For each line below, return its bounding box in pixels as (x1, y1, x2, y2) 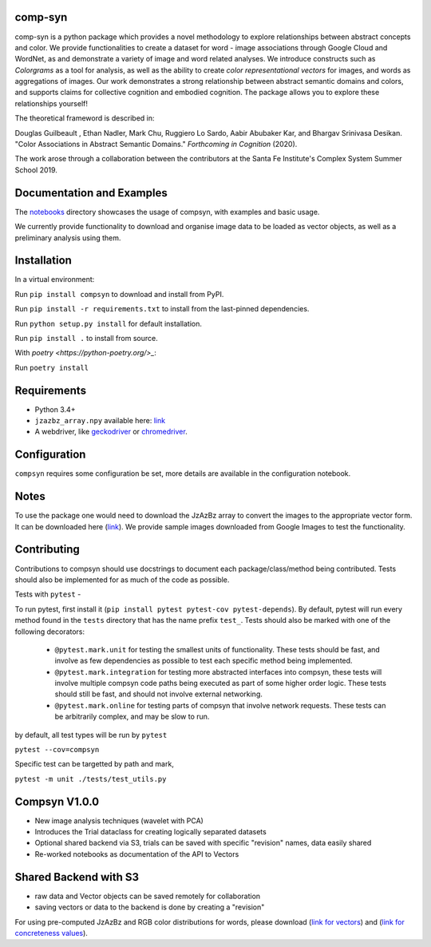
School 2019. (14, 164, 57, 175)
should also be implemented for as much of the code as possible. (14, 575, 230, 584)
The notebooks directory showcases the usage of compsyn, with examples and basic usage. (14, 207, 320, 216)
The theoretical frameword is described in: (14, 113, 155, 123)
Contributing (14, 543, 80, 557)
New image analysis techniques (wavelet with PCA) (34, 815, 204, 826)
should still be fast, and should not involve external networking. (54, 689, 263, 699)
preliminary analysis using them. (14, 232, 121, 243)
